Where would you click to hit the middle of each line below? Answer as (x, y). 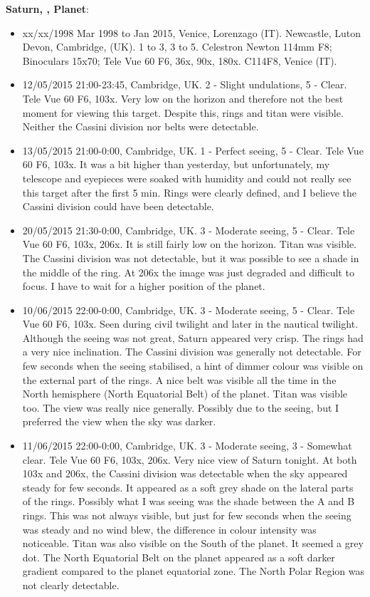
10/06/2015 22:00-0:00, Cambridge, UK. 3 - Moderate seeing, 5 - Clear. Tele (189, 310)
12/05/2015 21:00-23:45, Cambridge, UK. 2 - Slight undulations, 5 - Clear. (185, 84)
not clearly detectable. (71, 585)
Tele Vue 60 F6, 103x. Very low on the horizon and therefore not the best (183, 98)
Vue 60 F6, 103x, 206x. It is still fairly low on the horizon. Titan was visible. (189, 244)
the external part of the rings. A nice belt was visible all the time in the (179, 379)
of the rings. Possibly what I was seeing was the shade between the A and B (189, 501)
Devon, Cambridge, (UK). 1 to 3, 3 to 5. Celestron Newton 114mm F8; (177, 47)
